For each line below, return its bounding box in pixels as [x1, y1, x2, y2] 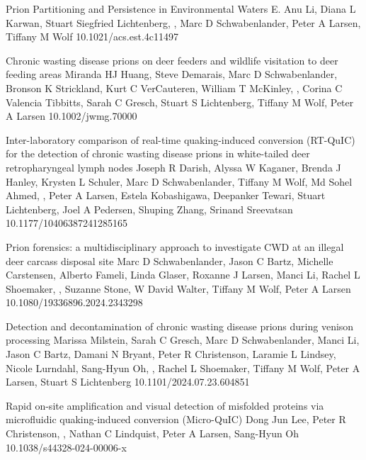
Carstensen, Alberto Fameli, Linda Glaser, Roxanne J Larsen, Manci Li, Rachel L [6, 267, 360, 282]
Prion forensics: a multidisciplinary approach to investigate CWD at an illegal [6, 239, 344, 254]
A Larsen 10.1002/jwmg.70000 [6, 108, 137, 123]
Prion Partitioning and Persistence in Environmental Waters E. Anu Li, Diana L [6, 1, 356, 16]
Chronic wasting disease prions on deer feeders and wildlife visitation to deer [6, 52, 338, 67]
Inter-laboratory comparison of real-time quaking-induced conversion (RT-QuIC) [6, 132, 355, 147]
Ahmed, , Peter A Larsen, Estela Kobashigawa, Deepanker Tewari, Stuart [6, 188, 326, 203]
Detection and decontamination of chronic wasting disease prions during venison [6, 318, 354, 333]
